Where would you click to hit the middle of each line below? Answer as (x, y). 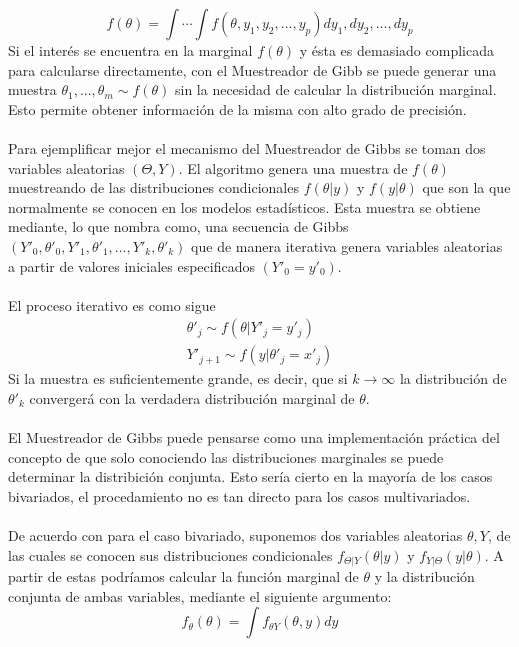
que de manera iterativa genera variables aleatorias (347, 245)
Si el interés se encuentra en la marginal (130, 50)
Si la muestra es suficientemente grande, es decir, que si (178, 378)
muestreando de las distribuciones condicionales (153, 187)
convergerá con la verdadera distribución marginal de (192, 397)
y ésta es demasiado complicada (396, 50)
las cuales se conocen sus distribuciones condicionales (170, 554)
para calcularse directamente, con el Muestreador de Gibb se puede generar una (252, 69)
